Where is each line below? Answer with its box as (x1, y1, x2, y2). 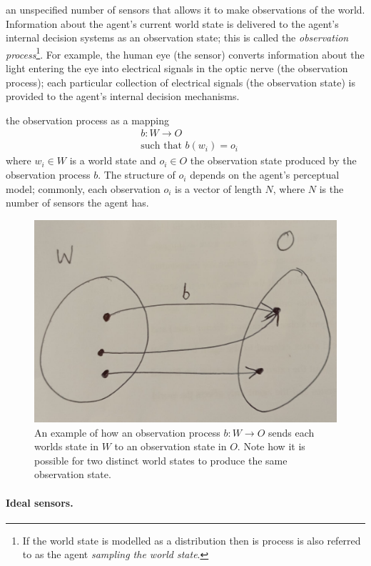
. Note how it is (237, 439, 305, 454)
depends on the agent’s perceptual (190, 167, 340, 182)
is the (319, 181, 344, 196)
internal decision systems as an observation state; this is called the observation (6, 30, 349, 45)
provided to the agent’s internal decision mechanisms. (6, 89, 240, 104)
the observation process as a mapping (6, 112, 170, 127)
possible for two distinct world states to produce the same (34, 452, 288, 467)
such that (141, 141, 182, 152)
